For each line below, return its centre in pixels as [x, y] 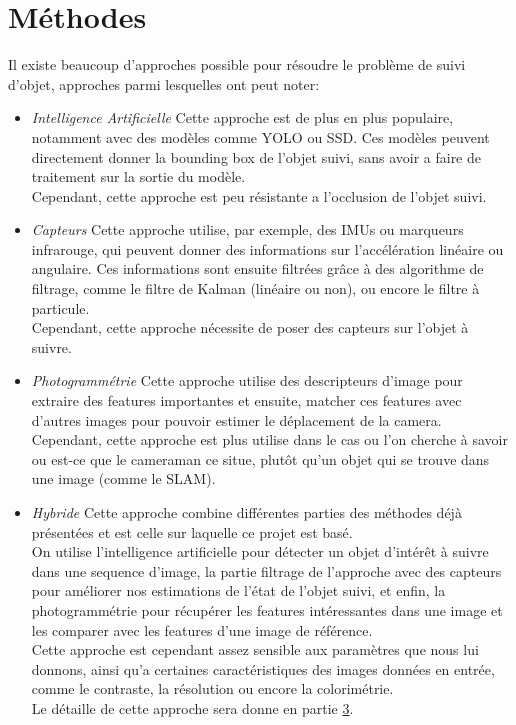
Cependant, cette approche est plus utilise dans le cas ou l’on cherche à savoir [269, 439]
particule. [60, 307]
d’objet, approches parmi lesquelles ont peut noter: [164, 83]
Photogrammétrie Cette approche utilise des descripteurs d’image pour [247, 380]
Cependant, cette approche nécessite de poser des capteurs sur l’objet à [250, 327]
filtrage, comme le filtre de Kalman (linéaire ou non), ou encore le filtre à [255, 288]
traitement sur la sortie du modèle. [138, 176]
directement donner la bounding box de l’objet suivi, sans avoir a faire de [256, 156]
